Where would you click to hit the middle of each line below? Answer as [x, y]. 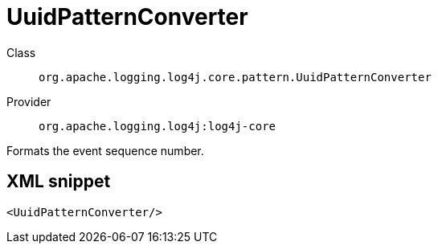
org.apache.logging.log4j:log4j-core [158, 126]
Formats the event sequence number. [105, 150]
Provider [29, 101]
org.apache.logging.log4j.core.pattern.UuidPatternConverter [235, 77]
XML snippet [59, 182]
